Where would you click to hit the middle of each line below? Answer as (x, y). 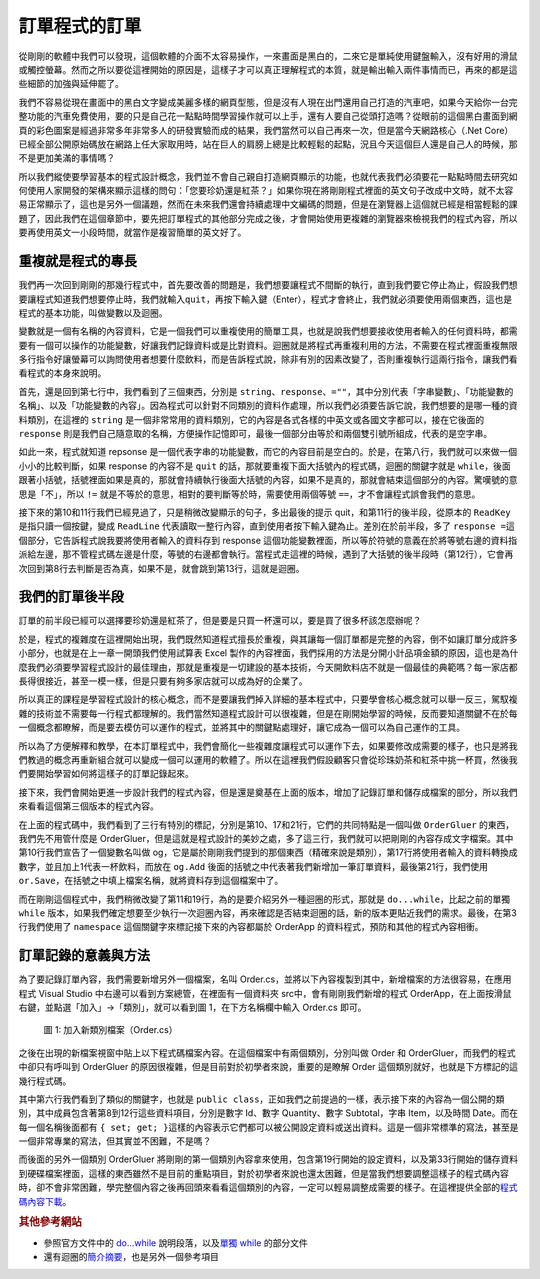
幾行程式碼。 (45, 1081)
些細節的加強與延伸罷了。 (71, 84)
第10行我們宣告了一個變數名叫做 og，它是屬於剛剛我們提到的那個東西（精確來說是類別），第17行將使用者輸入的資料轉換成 (268, 852)
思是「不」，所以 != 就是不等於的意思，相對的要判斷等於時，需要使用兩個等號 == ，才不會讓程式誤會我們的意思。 (249, 494)
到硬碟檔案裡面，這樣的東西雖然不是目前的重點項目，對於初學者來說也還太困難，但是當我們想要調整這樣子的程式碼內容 (263, 1173)
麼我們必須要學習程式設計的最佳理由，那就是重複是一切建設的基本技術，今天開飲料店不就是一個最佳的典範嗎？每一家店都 (268, 667)
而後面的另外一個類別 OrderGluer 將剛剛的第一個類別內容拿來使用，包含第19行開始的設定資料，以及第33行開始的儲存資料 (268, 1159)
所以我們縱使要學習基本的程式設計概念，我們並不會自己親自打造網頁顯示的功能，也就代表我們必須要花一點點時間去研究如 (268, 176)
